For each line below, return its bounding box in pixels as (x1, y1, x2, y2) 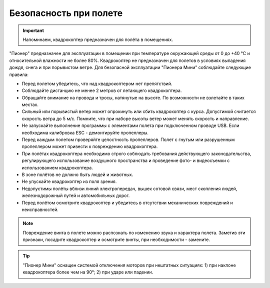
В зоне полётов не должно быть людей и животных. (21, 171, 133, 177)
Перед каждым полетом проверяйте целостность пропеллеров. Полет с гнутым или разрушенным (21, 136, 235, 142)
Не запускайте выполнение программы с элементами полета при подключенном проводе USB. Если (21, 122, 239, 128)
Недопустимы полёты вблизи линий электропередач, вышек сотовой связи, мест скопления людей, (21, 185, 237, 191)
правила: (9, 71, 28, 77)
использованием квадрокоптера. (21, 164, 93, 170)
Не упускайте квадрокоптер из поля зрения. (21, 178, 117, 184)
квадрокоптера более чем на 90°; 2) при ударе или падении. (22, 269, 153, 275)
